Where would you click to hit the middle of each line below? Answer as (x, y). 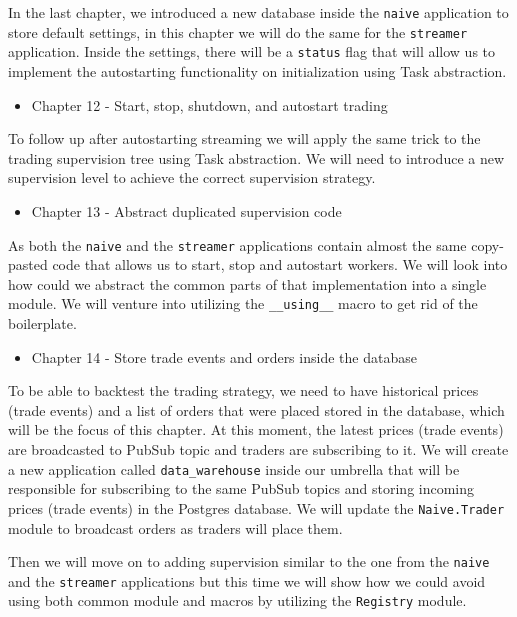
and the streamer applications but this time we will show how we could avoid (247, 580)
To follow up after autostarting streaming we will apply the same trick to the (244, 138)
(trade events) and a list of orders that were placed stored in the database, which (256, 409)
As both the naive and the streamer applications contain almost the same (237, 244)
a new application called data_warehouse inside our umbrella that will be (234, 468)
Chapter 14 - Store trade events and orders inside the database (224, 356)
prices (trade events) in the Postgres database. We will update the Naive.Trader (256, 507)
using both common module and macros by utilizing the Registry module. (237, 600)
